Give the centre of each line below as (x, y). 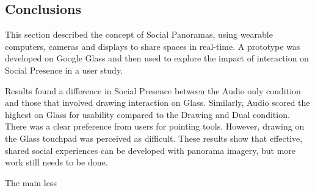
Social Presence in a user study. (64, 70)
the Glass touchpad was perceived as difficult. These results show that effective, (154, 138)
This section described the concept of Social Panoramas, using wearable (139, 34)
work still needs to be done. (56, 162)
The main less (31, 182)
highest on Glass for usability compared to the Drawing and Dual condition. (147, 114)
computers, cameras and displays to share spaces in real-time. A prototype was (153, 46)
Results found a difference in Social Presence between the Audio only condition (153, 90)
